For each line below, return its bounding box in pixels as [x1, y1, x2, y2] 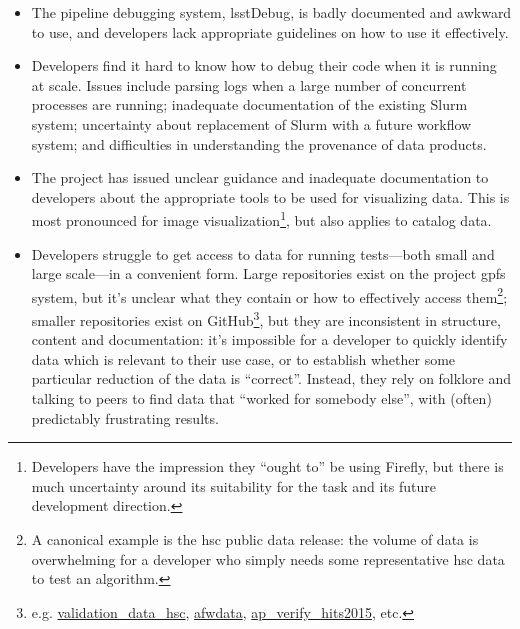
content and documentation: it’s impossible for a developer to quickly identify [31, 329, 508, 350]
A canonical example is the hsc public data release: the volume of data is [31, 529, 479, 550]
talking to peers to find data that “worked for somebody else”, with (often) [31, 388, 492, 409]
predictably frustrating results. [31, 407, 219, 428]
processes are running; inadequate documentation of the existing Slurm [31, 94, 468, 115]
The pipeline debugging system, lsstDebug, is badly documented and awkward [31, 2, 512, 22]
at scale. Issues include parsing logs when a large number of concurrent [31, 74, 467, 95]
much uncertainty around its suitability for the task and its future [31, 475, 436, 496]
